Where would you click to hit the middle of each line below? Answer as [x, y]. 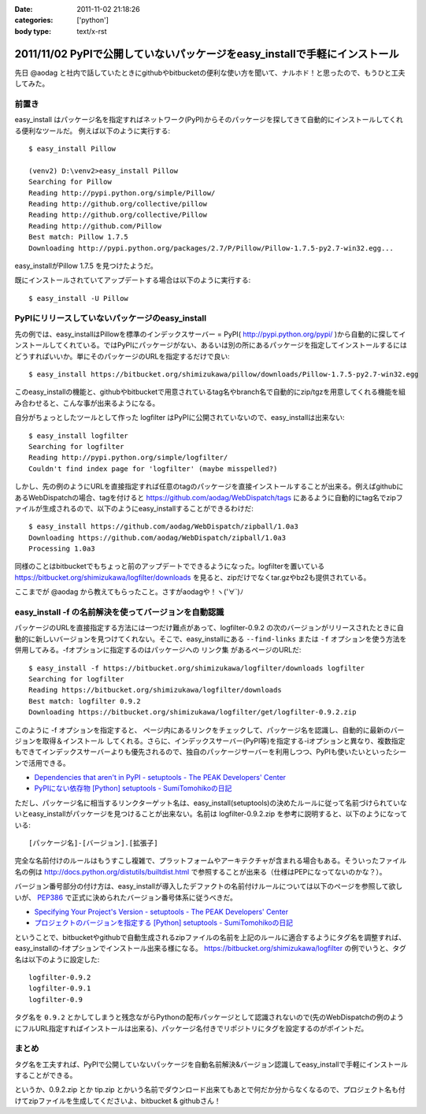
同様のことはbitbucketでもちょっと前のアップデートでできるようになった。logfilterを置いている [170, 566]
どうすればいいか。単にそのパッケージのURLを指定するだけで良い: [122, 356]
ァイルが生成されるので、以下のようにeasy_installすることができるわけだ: [134, 508]
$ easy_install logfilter [79, 436]
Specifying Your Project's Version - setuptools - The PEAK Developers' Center [161, 912]
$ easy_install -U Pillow [79, 298]
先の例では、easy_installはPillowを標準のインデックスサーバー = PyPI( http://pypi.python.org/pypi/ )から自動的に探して [207, 334]
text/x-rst [92, 31]
